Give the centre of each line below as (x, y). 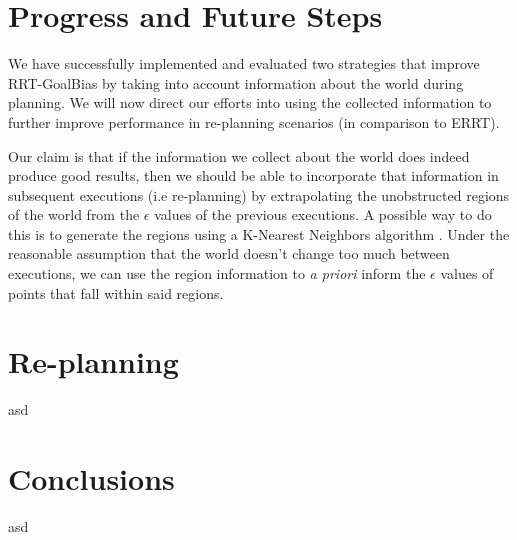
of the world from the (74, 214)
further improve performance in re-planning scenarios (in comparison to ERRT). (254, 121)
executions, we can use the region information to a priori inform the (217, 273)
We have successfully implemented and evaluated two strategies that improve (244, 63)
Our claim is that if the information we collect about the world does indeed (239, 155)
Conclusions (91, 478)
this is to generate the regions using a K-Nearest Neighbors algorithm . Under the (259, 233)
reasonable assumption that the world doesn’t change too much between (229, 253)
